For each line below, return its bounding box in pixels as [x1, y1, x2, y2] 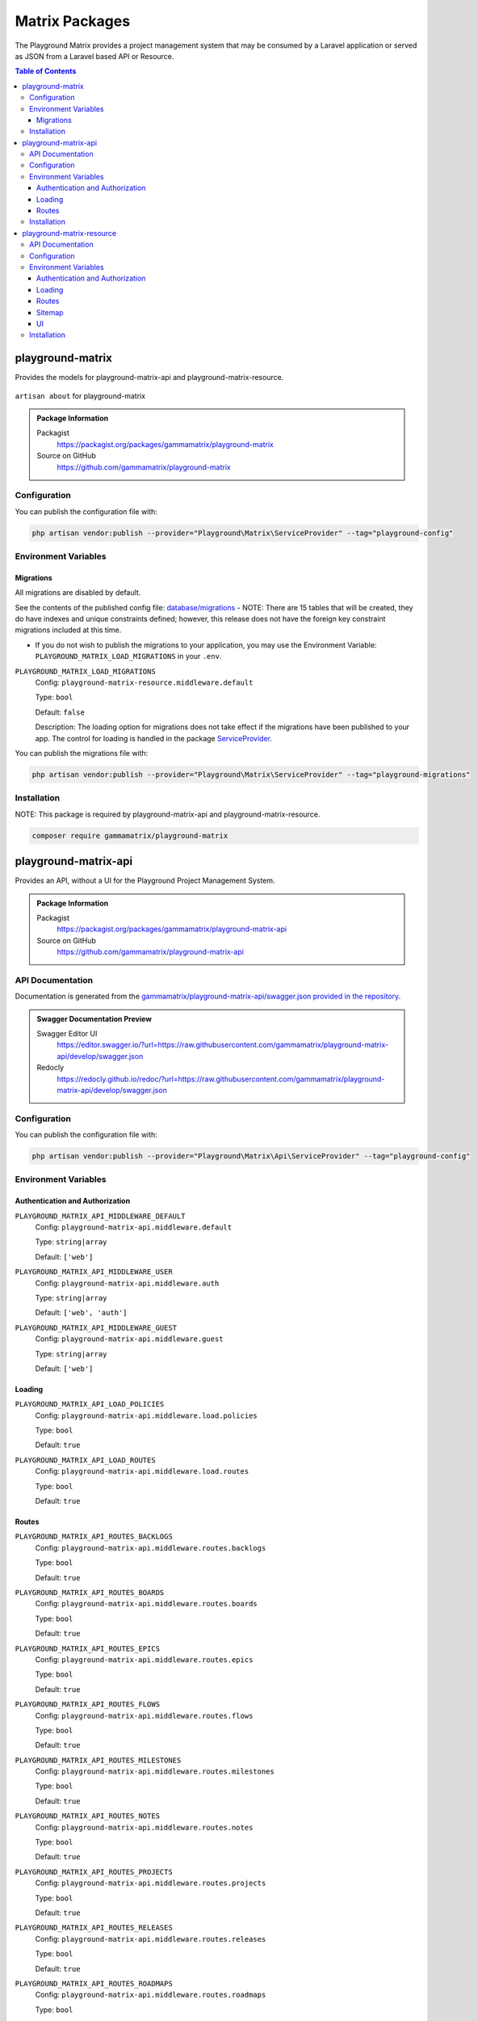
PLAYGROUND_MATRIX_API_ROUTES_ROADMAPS [15, 1979, 173, 1988]
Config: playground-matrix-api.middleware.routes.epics [35, 1654, 254, 1664]
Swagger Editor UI [36, 1029, 98, 1038]
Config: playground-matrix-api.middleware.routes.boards [35, 1599, 258, 1609]
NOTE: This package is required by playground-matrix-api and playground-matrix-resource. [15, 809, 321, 819]
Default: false [35, 707, 85, 717]
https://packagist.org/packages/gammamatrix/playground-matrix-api [57, 924, 287, 934]
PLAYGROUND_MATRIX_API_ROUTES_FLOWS [15, 1700, 161, 1709]
